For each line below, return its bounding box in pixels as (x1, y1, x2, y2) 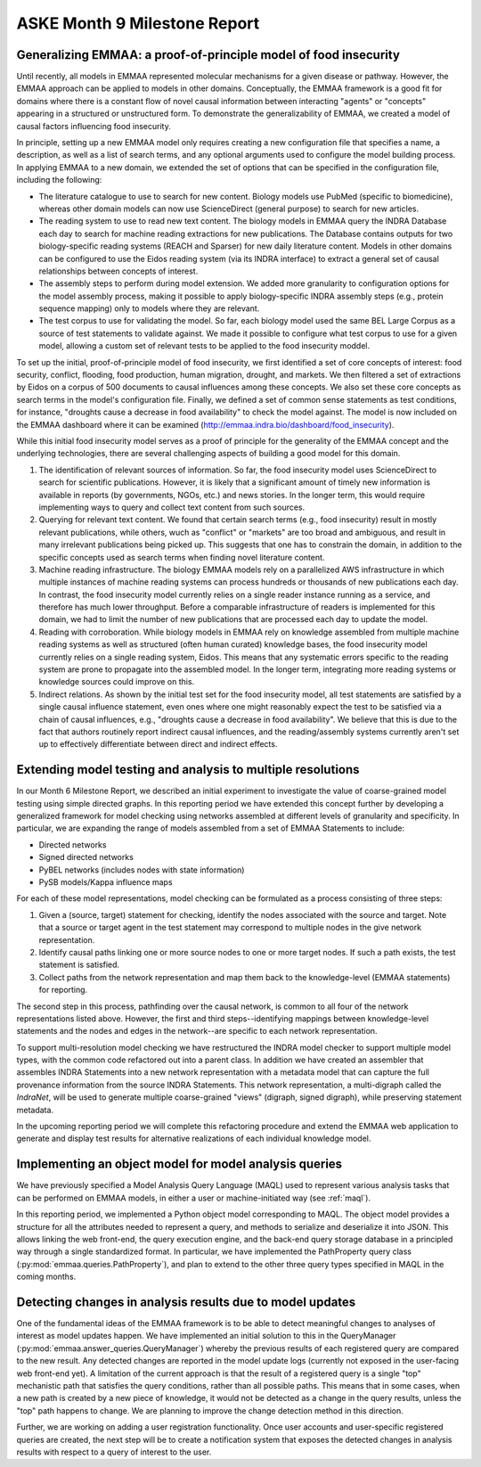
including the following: (16, 175, 102, 185)
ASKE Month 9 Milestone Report (16, 13, 260, 33)
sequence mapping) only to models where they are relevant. (38, 303, 260, 314)
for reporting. (38, 985, 88, 996)
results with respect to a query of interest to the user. (16, 1447, 212, 1457)
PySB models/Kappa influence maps (38, 877, 173, 888)
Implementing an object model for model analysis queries (16, 1157, 343, 1172)
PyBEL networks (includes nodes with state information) (38, 865, 245, 875)
